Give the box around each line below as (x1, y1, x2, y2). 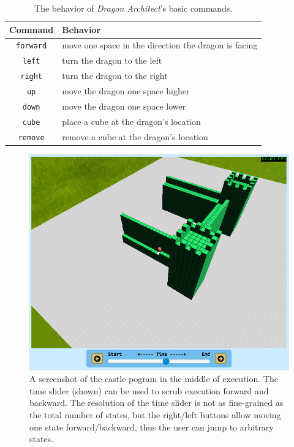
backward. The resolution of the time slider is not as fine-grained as (29, 396, 284, 409)
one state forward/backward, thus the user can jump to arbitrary (29, 420, 274, 433)
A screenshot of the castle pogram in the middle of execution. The (29, 372, 278, 385)
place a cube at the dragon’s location (62, 115, 201, 127)
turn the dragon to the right (62, 69, 168, 82)
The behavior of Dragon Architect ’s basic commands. (34, 2, 233, 14)
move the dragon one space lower (62, 100, 186, 113)
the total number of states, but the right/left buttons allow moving (29, 408, 281, 421)
